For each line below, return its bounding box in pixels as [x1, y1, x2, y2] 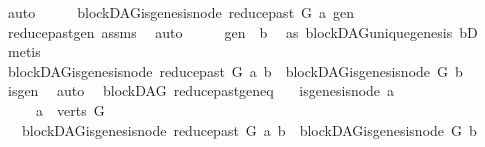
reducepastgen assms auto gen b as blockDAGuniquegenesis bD [7, 21, 478, 42]
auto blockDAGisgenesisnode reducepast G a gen [7, 2, 355, 22]
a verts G [35, 99, 105, 120]
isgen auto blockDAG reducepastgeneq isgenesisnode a [7, 80, 395, 101]
